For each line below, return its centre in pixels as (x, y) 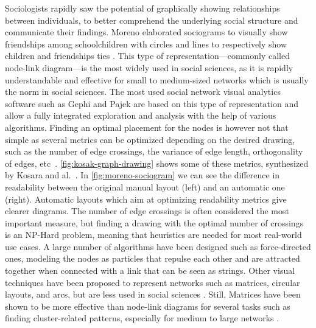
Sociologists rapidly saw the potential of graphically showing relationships (142, 8)
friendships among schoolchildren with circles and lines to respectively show (146, 44)
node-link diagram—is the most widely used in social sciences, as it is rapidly (149, 67)
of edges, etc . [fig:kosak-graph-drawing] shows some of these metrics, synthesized (157, 163)
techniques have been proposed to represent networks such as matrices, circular (153, 282)
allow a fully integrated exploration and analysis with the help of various (141, 115)
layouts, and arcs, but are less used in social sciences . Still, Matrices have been (153, 294)
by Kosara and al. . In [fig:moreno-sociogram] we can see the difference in (142, 175)
